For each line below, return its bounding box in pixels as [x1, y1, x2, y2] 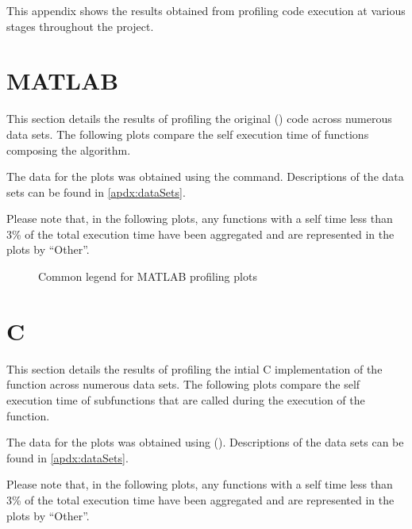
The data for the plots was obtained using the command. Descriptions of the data [6, 168, 404, 185]
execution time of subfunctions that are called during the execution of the [6, 391, 365, 408]
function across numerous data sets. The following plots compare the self [6, 376, 360, 393]
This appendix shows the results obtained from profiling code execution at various [6, 2, 406, 18]
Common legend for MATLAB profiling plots [38, 268, 257, 285]
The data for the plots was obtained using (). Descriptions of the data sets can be [6, 434, 404, 450]
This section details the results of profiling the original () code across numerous [6, 110, 392, 127]
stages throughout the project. [6, 17, 154, 34]
